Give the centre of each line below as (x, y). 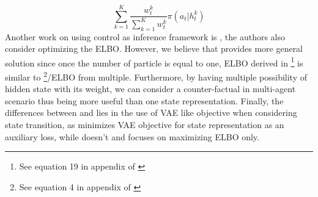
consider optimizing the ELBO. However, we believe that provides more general (154, 48)
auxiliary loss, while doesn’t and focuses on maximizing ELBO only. (132, 136)
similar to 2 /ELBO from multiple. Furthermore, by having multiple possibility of (156, 76)
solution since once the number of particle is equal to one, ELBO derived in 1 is (154, 62)
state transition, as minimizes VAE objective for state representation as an (145, 124)
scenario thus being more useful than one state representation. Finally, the (144, 100)
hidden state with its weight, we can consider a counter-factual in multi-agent (150, 89)
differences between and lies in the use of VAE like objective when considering (151, 113)
